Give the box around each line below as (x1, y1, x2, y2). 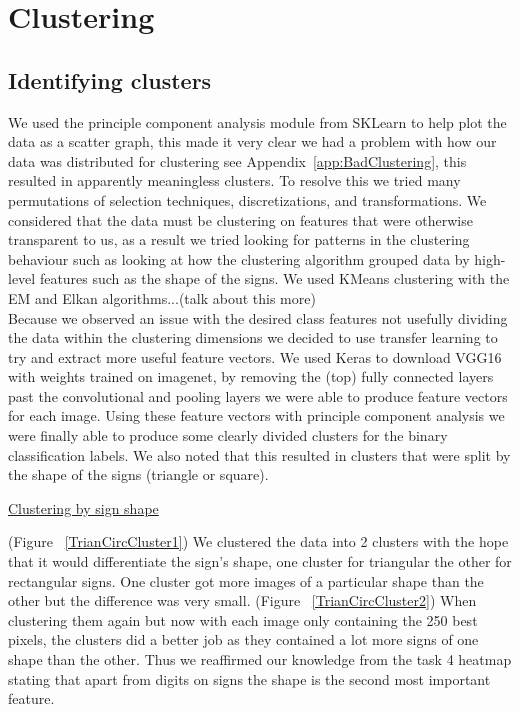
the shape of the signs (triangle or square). (8, 464, 269, 485)
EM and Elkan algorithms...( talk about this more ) (8, 287, 316, 308)
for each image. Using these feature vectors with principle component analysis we (8, 405, 505, 426)
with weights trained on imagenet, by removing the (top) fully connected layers (8, 366, 494, 387)
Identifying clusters (8, 64, 212, 95)
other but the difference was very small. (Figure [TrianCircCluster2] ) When (8, 590, 477, 611)
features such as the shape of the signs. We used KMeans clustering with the (39, 268, 510, 289)
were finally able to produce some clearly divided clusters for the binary (8, 425, 448, 446)
